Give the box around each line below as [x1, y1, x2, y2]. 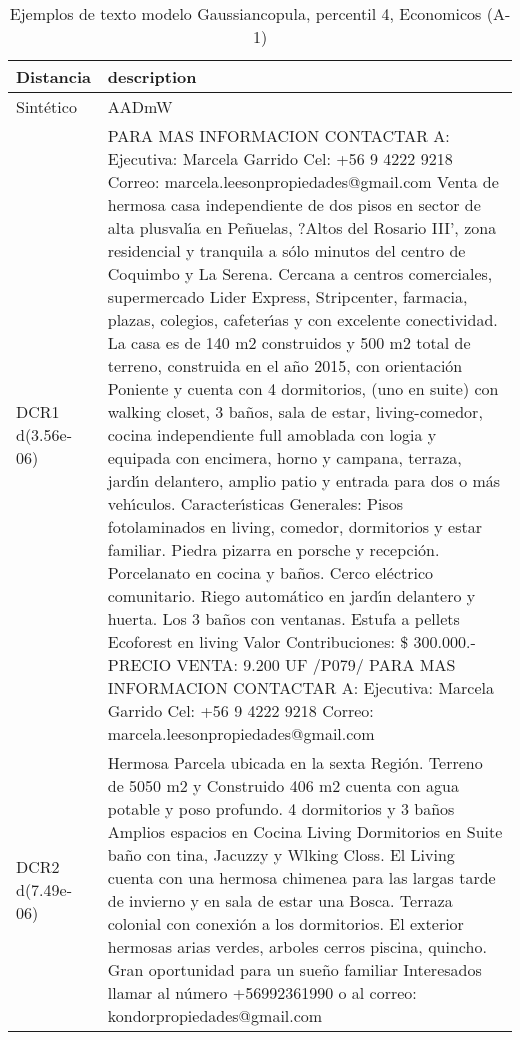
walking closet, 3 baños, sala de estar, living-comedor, [107, 400, 483, 423]
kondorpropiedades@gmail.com [107, 1004, 323, 1027]
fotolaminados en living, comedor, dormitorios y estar [107, 515, 482, 538]
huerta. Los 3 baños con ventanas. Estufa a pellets [107, 607, 460, 630]
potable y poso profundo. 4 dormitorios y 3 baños [107, 797, 455, 820]
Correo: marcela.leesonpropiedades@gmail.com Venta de [107, 170, 499, 193]
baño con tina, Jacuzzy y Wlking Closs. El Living [107, 843, 455, 866]
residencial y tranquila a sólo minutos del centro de [107, 239, 466, 262]
